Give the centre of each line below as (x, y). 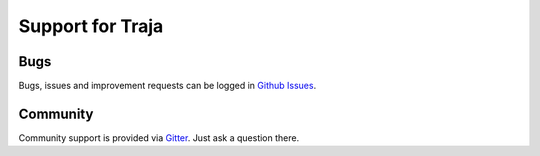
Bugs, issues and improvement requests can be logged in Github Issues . (167, 86)
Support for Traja (91, 26)
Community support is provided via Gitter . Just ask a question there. (159, 137)
